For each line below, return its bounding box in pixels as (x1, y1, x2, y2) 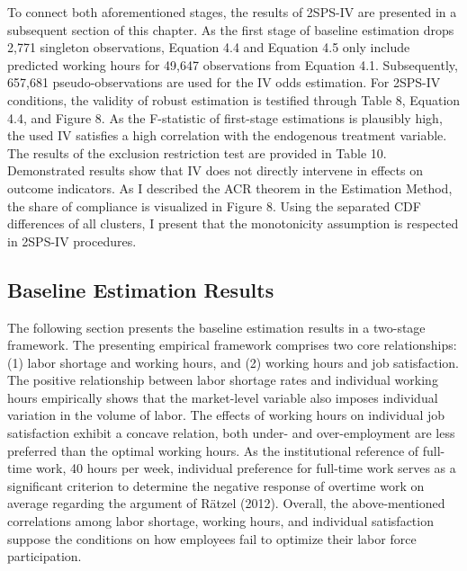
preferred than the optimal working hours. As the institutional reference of (7, 441, 419, 459)
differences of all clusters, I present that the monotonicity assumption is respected (7, 214, 459, 233)
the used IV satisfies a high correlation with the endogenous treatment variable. (7, 126, 447, 145)
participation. (7, 547, 82, 566)
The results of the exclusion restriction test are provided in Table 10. (7, 143, 387, 162)
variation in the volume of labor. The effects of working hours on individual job (7, 406, 445, 424)
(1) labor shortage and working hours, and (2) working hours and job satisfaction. (7, 352, 459, 371)
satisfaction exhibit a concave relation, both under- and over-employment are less (7, 424, 455, 442)
